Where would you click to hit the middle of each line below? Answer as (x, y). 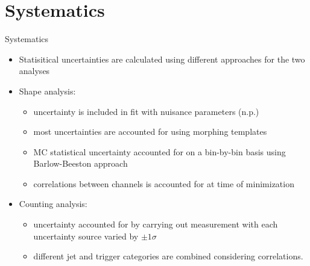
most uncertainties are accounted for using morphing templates (150, 131)
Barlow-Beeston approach (81, 163)
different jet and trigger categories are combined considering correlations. (168, 256)
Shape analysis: (47, 91)
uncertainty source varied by (86, 236)
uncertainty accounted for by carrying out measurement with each (156, 224)
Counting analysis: (53, 204)
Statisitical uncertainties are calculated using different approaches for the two (162, 59)
